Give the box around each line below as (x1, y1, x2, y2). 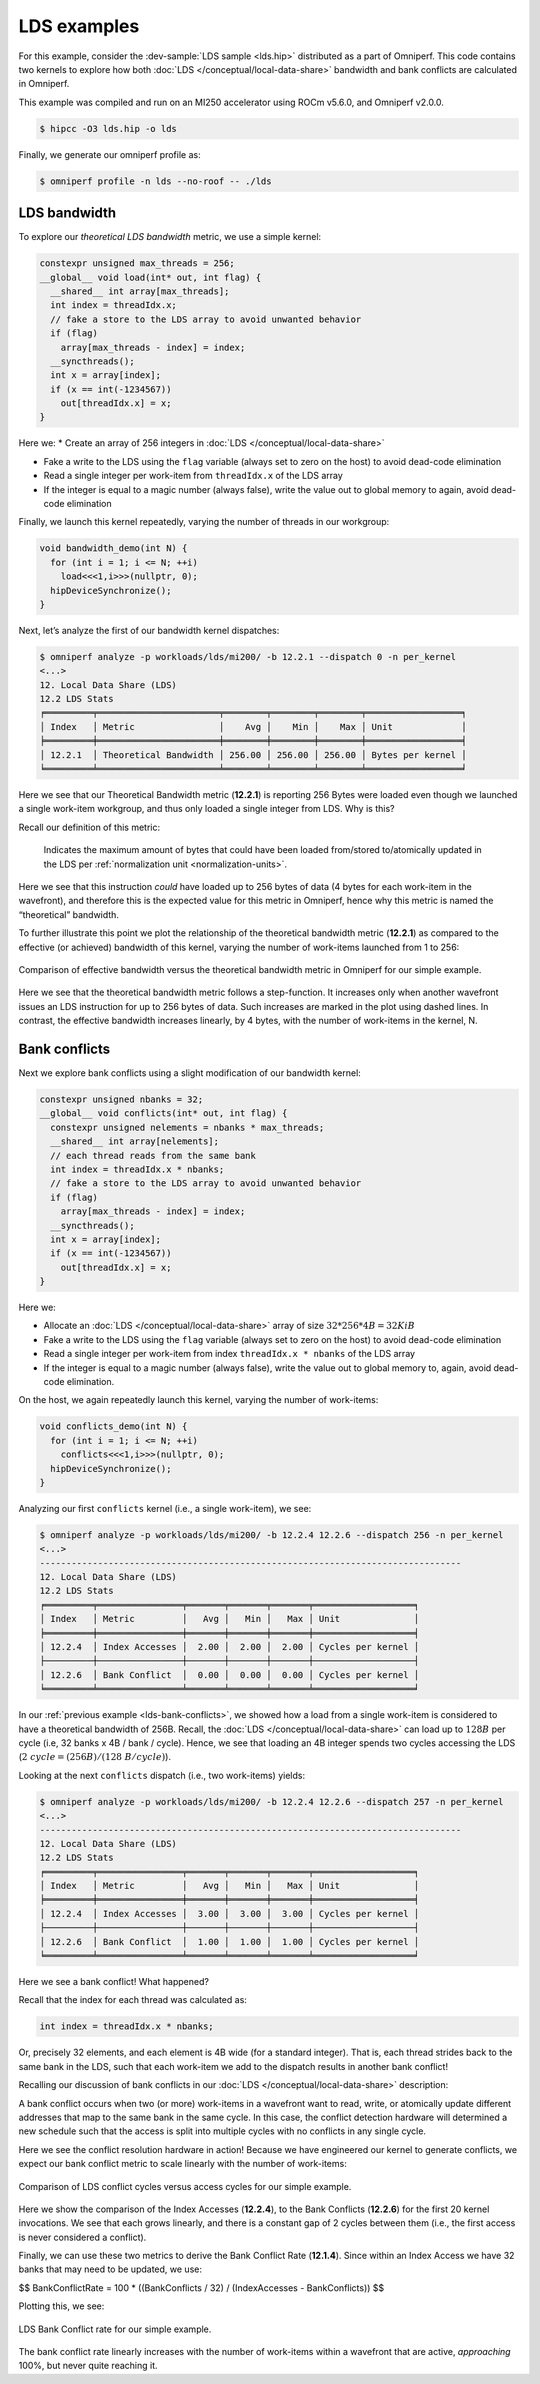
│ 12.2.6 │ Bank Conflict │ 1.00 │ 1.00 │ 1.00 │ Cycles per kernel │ (39, 1936, 420, 1947)
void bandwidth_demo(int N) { (39, 543, 188, 554)
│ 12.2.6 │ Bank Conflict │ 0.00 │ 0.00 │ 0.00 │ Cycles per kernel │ (39, 1669, 420, 1680)
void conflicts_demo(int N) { (39, 1421, 188, 1432)
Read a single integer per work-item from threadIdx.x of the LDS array (43, 470, 344, 482)
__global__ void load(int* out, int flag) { (39, 271, 262, 283)
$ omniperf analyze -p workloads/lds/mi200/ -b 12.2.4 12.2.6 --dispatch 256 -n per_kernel (39, 1529, 504, 1540)
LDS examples (18, 15, 140, 37)
